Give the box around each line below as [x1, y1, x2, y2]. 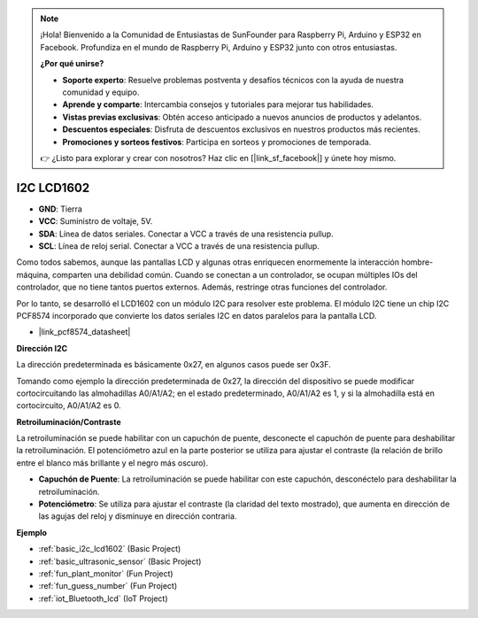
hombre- [401, 257, 434, 267]
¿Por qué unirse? [40, 58, 104, 69]
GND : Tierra [38, 204, 83, 214]
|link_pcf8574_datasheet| [38, 327, 131, 337]
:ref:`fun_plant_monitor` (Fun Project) [38, 568, 173, 579]
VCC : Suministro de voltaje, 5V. [38, 216, 153, 227]
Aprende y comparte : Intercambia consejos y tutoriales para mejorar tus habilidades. [62, 99, 374, 110]
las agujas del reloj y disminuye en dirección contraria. [38, 511, 237, 521]
